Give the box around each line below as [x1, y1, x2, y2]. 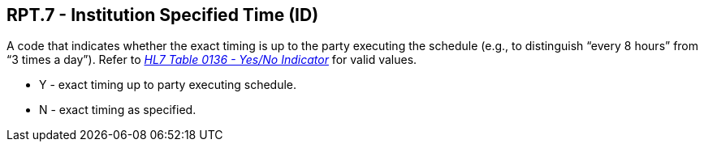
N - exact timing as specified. [39, 103, 197, 117]
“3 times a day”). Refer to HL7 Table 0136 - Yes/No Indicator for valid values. [6, 53, 417, 67]
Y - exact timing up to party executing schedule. [39, 78, 297, 92]
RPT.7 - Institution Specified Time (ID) [6, 5, 319, 25]
